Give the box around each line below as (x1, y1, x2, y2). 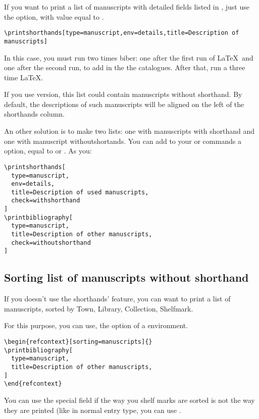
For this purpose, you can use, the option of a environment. (4, 320, 188, 331)
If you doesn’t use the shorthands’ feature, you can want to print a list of (4, 293, 231, 304)
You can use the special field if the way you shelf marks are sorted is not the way (4, 394, 255, 405)
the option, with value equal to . (4, 11, 104, 22)
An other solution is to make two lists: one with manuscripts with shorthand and (4, 126, 255, 136)
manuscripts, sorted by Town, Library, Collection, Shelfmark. (4, 303, 193, 313)
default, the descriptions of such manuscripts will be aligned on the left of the (4, 98, 244, 109)
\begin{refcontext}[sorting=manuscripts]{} (4, 338, 152, 346)
